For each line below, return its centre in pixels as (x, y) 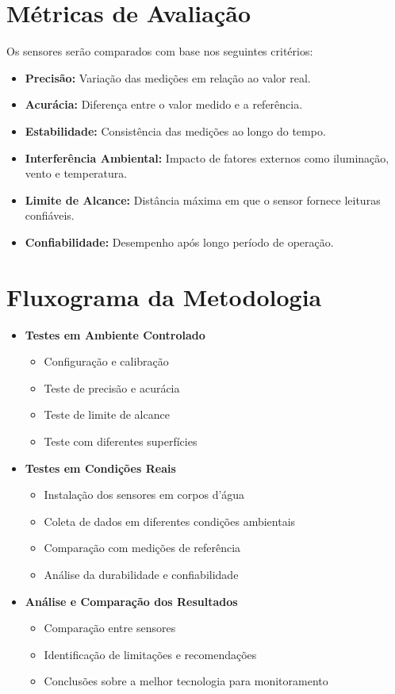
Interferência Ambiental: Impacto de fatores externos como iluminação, (207, 157)
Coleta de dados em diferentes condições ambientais (170, 521)
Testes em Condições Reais (100, 468)
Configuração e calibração (106, 361)
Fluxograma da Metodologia (164, 296)
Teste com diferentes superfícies (121, 441)
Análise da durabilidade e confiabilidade (141, 574)
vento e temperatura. (76, 173)
